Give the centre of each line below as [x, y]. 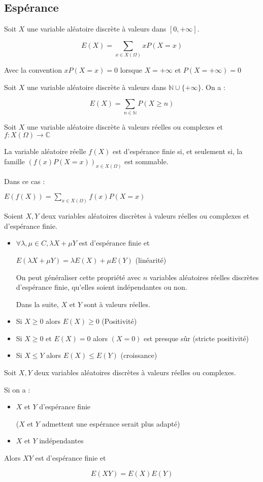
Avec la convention [33, 70]
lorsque [131, 70]
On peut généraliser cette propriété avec [78, 277]
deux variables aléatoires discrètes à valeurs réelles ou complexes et [145, 216]
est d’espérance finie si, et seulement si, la [177, 151]
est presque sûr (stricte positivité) [196, 338]
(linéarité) [151, 260]
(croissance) [139, 355]
